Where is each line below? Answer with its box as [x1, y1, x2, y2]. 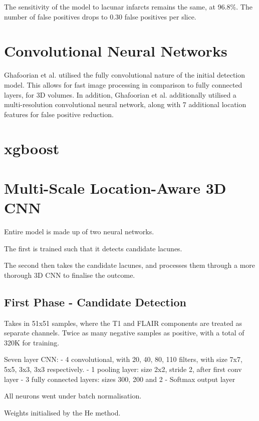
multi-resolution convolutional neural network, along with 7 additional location [4, 99, 246, 110]
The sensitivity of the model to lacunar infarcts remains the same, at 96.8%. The [4, 2, 252, 12]
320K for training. [4, 337, 60, 347]
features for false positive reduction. [4, 109, 114, 119]
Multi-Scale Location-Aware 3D [4, 177, 226, 198]
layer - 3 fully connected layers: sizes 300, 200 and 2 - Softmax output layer [4, 373, 235, 384]
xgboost [4, 138, 60, 159]
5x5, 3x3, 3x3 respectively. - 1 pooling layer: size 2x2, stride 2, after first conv [4, 363, 242, 374]
